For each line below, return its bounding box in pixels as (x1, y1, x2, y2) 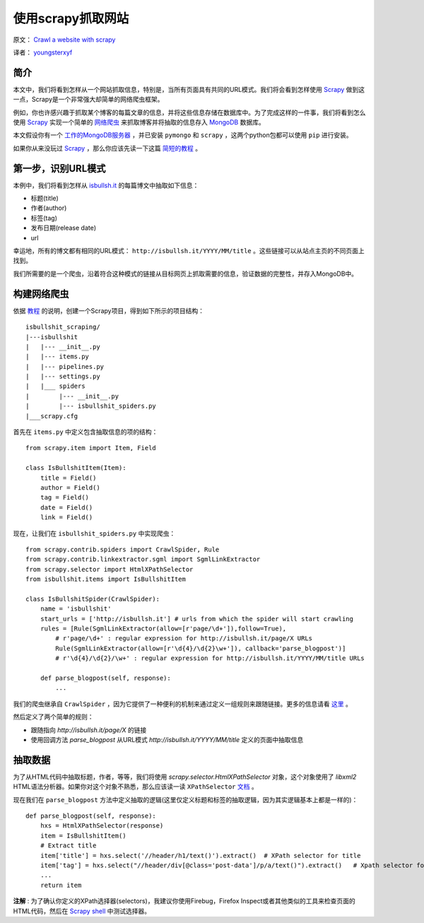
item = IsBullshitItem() (40, 831, 126, 840)
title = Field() (40, 474, 97, 482)
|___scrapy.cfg (25, 412, 78, 420)
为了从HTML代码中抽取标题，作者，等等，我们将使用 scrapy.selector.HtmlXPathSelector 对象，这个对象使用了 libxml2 (13, 772, 357, 781)
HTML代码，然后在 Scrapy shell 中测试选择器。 (13, 907, 151, 915)
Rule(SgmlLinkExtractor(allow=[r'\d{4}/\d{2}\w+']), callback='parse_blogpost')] (55, 644, 346, 652)
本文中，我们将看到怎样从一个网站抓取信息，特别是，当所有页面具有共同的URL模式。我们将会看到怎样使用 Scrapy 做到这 (13, 85, 365, 93)
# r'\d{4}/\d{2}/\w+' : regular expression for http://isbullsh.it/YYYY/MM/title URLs (55, 654, 365, 662)
